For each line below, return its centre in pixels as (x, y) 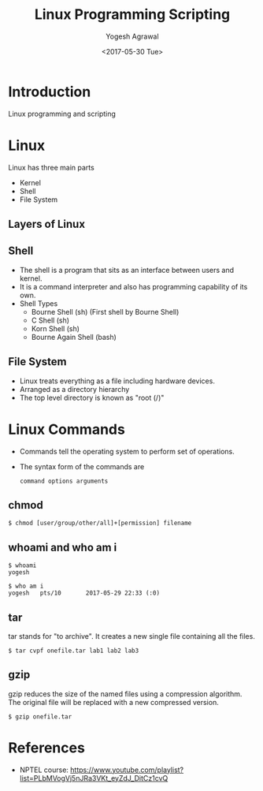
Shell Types (39, 303)
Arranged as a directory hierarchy (74, 389)
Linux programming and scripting (62, 114)
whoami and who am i (63, 547)
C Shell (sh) (50, 320)
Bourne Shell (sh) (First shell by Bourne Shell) (105, 312)
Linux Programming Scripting (132, 15)
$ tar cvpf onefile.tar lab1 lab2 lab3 (74, 651)
